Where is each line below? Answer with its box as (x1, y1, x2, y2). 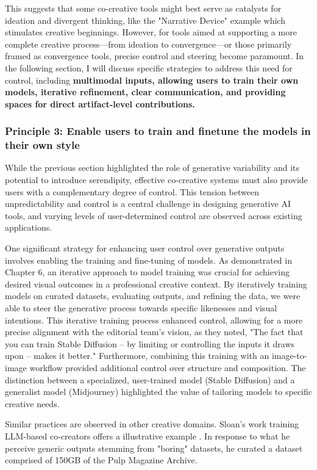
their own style (5, 137, 80, 153)
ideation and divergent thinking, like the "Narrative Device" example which (5, 13, 285, 26)
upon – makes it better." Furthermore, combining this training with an (5, 349, 269, 362)
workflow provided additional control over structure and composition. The (29, 361, 306, 374)
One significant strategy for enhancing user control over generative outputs (5, 242, 285, 255)
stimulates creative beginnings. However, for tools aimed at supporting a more (5, 26, 297, 38)
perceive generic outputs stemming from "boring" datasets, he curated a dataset (5, 441, 303, 454)
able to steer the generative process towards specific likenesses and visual (5, 302, 277, 314)
